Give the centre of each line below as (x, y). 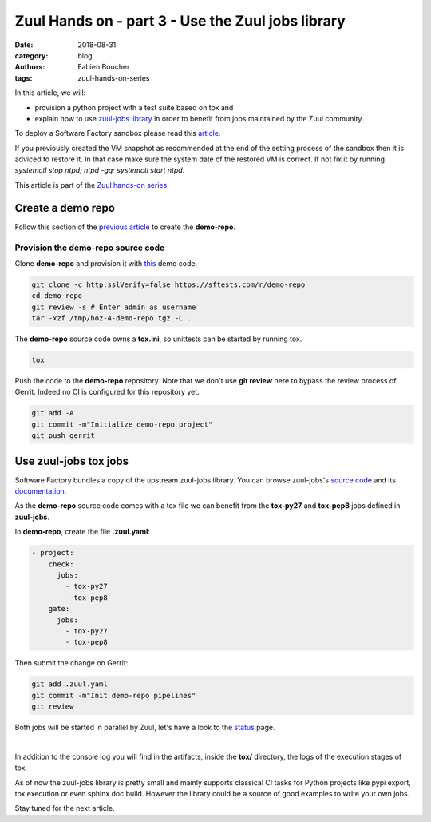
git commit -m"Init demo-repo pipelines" (114, 695)
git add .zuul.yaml (69, 684)
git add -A (53, 413)
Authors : (30, 67)
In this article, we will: (50, 93)
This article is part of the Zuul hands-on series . (92, 185)
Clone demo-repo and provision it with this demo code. (106, 263)
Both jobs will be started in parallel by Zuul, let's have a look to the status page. (145, 728)
